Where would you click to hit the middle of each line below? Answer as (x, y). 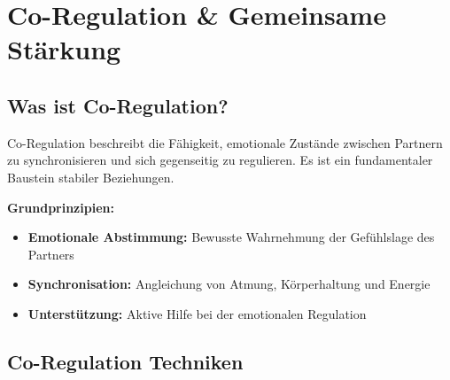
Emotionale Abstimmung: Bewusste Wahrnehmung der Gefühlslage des (231, 237)
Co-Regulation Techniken (125, 361)
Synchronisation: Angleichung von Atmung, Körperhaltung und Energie (229, 284)
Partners (51, 254)
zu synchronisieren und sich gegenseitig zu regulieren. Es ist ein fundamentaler (220, 160)
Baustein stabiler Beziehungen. (91, 177)
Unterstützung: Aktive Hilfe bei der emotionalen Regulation (197, 313)
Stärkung (64, 49)
